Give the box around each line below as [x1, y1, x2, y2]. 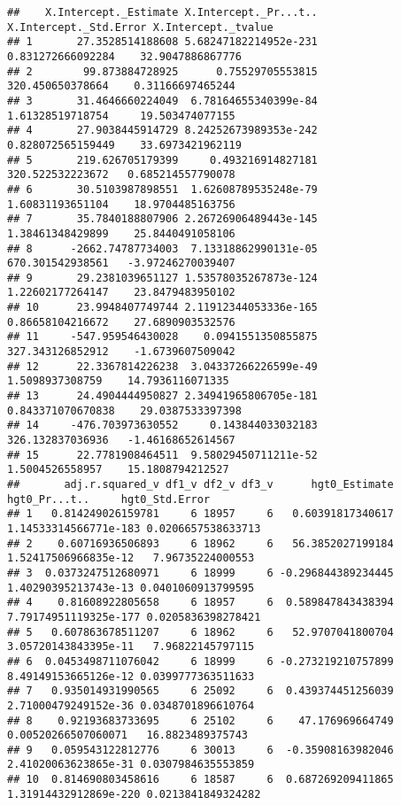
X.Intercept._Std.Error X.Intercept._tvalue [7, 20, 274, 34]
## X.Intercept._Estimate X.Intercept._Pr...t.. [7, 6, 318, 19]
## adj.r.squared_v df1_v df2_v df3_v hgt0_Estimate [7, 478, 394, 491]
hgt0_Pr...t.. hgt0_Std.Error [7, 492, 211, 506]
